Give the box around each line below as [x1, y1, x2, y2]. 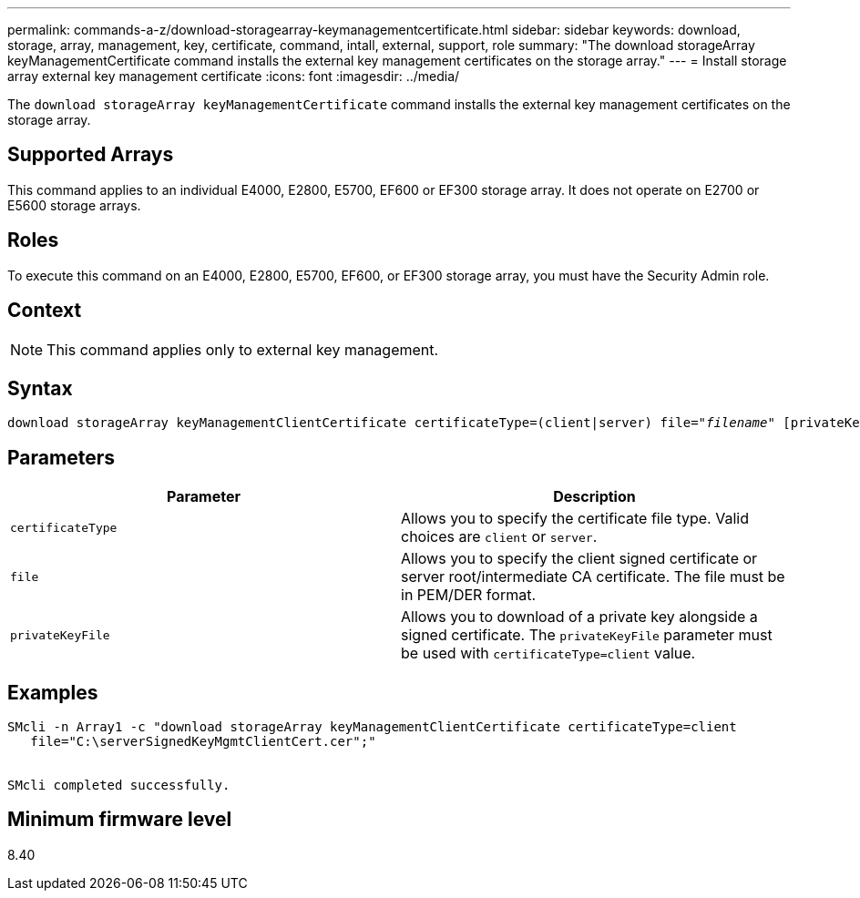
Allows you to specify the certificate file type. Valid [401, 509, 749, 528]
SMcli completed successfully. [7, 778, 230, 793]
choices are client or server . [401, 527, 598, 546]
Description [553, 487, 636, 506]
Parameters [7, 445, 115, 469]
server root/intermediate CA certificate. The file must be [401, 567, 785, 587]
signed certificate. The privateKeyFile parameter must [401, 626, 773, 645]
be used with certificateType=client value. [401, 644, 696, 663]
